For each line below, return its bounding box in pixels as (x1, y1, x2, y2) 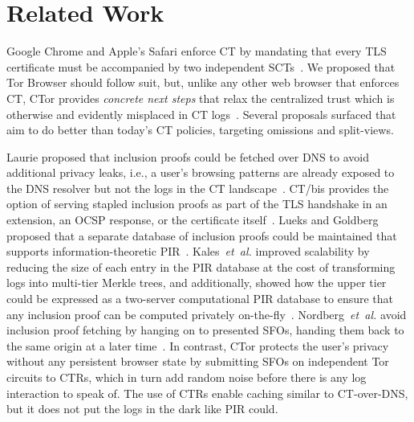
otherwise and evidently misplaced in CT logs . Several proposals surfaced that (6, 105, 396, 122)
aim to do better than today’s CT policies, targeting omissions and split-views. (6, 121, 394, 138)
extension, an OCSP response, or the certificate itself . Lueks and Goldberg (6, 211, 379, 228)
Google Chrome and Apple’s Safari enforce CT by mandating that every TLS (6, 43, 387, 59)
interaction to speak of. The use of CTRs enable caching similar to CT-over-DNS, (6, 384, 408, 401)
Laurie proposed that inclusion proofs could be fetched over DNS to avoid (6, 148, 369, 165)
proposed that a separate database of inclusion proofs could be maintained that (6, 227, 397, 244)
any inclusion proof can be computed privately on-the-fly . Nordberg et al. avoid (6, 305, 407, 322)
